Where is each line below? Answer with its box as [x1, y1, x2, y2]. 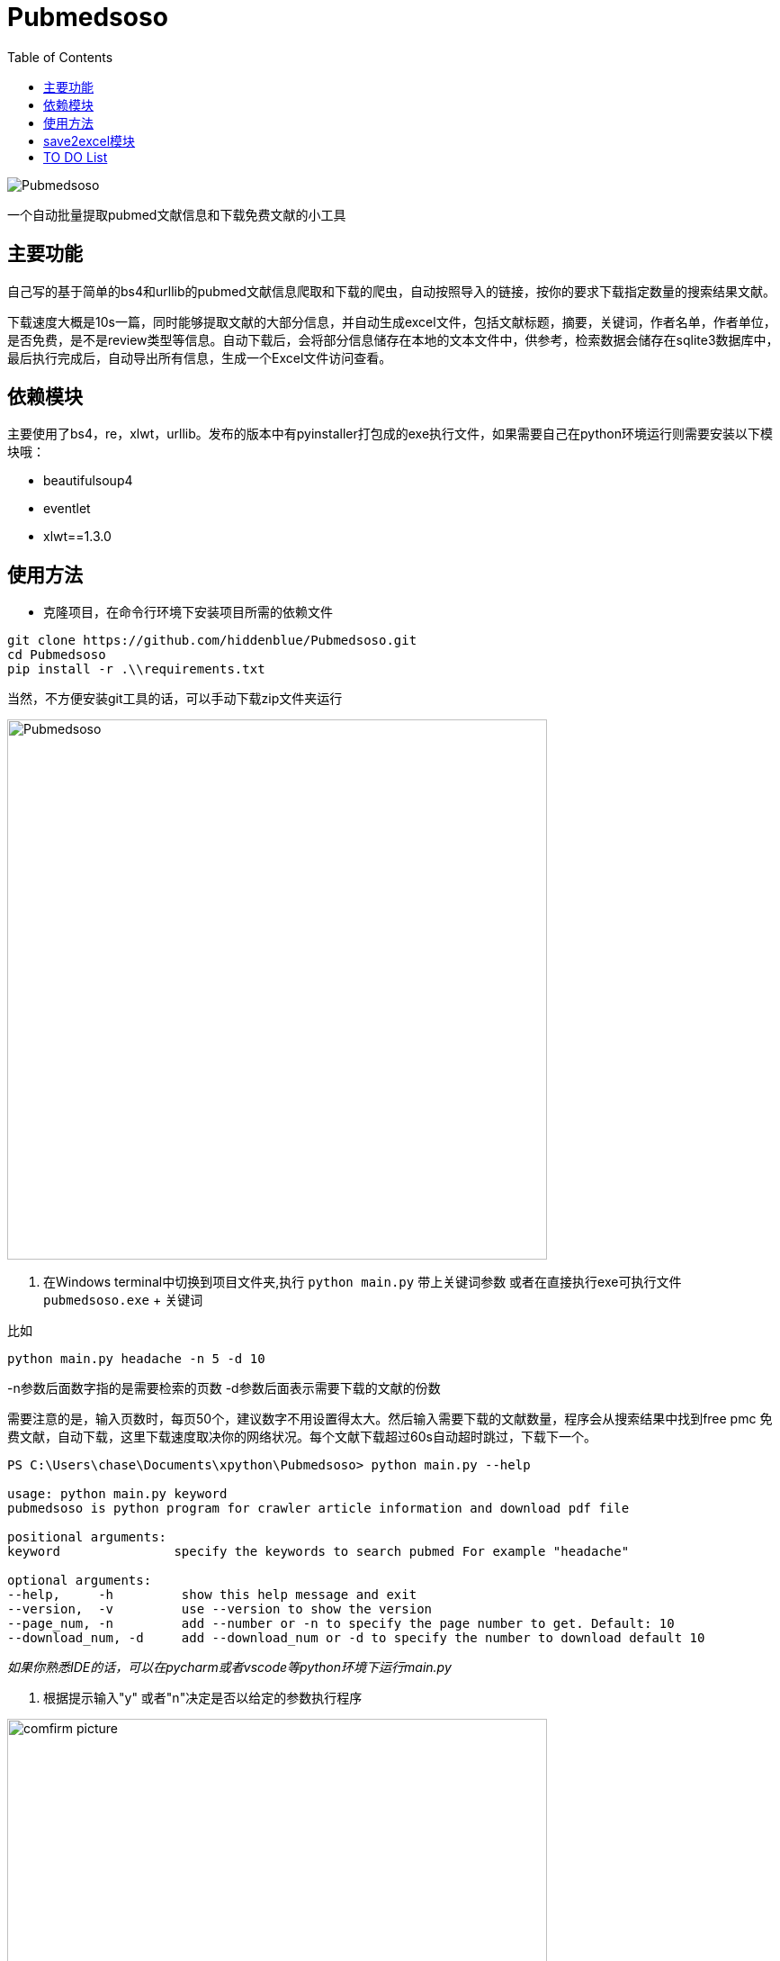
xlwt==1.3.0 [43, 529, 112, 545]
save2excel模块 [43, 132, 136, 149]
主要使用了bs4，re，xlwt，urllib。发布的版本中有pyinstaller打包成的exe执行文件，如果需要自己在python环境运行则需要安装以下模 [7, 426, 773, 442]
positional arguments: [7, 1530, 167, 1545]
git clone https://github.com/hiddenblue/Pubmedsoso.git [7, 633, 417, 648]
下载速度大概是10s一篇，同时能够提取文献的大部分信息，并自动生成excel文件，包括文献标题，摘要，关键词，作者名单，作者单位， [7, 313, 776, 330]
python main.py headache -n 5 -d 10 [7, 1351, 265, 1367]
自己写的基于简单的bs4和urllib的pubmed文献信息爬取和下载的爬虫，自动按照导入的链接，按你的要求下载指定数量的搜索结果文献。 [7, 283, 776, 299]
